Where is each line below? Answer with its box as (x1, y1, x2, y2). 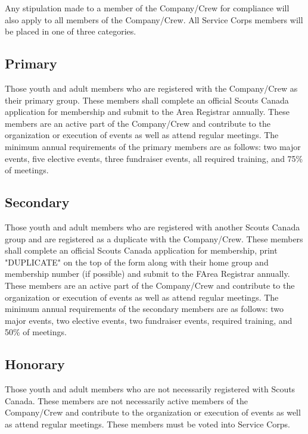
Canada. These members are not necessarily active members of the (5, 394, 248, 407)
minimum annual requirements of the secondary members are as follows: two (5, 302, 284, 315)
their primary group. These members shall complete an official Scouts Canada (5, 93, 289, 106)
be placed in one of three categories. (5, 25, 136, 38)
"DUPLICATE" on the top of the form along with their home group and (5, 255, 269, 268)
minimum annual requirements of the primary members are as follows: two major (5, 140, 301, 152)
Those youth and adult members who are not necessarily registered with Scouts (5, 383, 295, 395)
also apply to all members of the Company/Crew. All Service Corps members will (5, 13, 303, 26)
